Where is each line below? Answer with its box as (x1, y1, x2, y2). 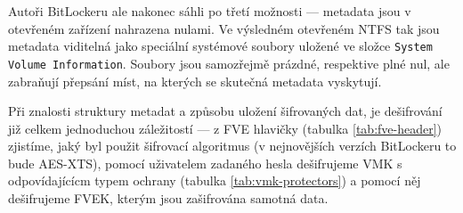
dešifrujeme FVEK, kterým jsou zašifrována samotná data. (8, 189, 329, 208)
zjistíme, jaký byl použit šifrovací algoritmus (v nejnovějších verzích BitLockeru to (8, 136, 457, 155)
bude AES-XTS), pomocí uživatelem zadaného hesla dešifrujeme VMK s (8, 153, 402, 172)
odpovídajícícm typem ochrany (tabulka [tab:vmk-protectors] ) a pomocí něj (8, 171, 421, 190)
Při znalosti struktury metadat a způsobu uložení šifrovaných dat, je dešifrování (8, 102, 443, 120)
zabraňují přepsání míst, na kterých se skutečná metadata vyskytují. (8, 71, 382, 90)
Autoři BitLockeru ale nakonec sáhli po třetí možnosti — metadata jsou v (8, 2, 411, 20)
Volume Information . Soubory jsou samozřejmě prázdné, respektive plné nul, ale (8, 53, 450, 72)
